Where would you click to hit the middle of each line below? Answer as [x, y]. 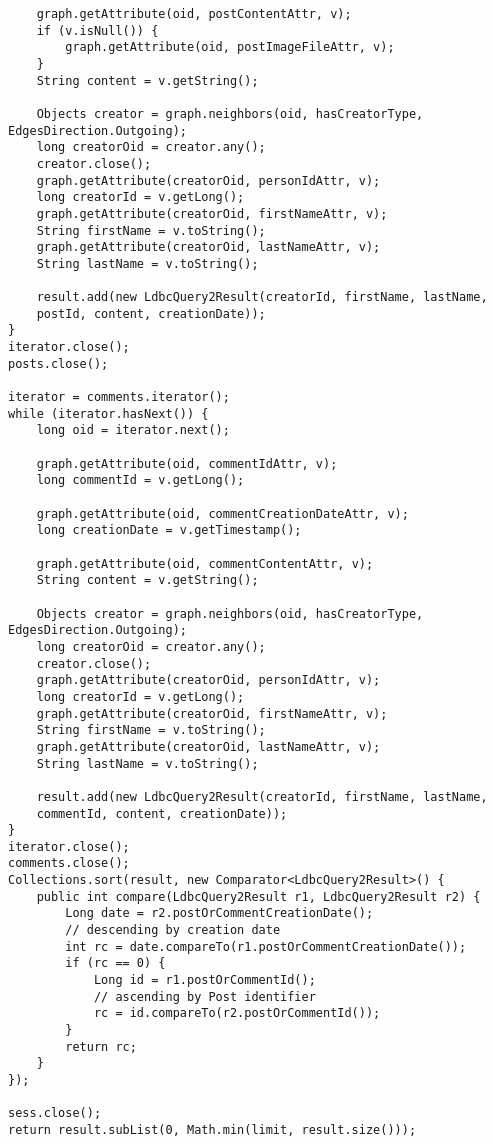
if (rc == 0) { [115, 963]
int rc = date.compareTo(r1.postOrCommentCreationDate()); [266, 946]
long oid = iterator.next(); [133, 430]
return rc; [101, 1046]
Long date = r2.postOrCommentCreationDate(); [219, 913]
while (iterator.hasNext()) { [108, 413]
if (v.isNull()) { [97, 30]
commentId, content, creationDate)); [162, 813]
